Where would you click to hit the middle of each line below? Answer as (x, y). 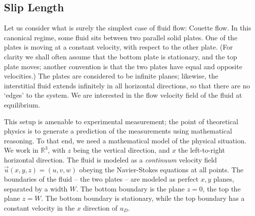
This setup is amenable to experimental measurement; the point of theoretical (121, 121)
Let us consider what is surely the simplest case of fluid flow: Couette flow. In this (127, 28)
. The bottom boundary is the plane (130, 188)
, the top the (222, 188)
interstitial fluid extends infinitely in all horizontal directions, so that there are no (127, 85)
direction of (100, 207)
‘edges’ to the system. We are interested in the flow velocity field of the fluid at (123, 95)
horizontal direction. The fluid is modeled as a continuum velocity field (111, 159)
